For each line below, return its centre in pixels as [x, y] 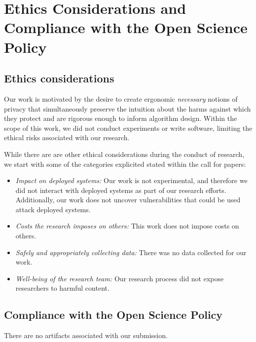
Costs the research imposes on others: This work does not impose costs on [127, 226]
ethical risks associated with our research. [67, 137]
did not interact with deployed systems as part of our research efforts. [121, 190]
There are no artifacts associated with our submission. [86, 335]
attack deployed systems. [53, 209]
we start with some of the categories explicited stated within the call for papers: [125, 164]
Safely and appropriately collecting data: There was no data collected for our [131, 252]
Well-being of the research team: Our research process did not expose [120, 278]
